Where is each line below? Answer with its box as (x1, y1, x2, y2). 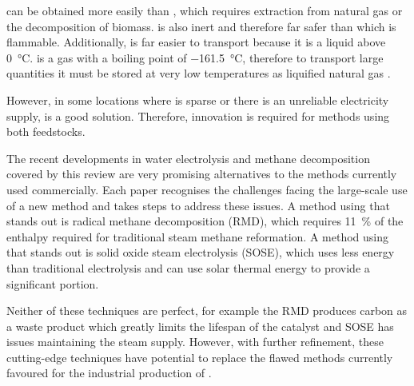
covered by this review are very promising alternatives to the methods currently (6, 165, 397, 182)
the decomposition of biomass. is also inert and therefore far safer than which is (6, 18, 396, 34)
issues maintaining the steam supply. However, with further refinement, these (6, 333, 384, 350)
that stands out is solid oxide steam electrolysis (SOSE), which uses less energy (6, 244, 395, 261)
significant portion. (6, 275, 99, 292)
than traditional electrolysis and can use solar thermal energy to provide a (6, 259, 370, 276)
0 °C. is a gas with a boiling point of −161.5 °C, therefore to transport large (6, 49, 384, 66)
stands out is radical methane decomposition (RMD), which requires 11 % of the (6, 213, 404, 229)
